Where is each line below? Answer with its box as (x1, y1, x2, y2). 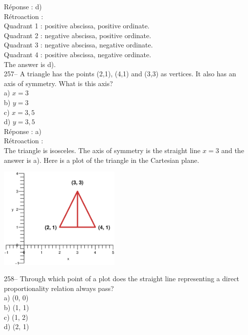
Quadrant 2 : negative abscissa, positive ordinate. (4, 30, 152, 40)
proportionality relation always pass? (4, 283, 114, 293)
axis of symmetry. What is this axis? (4, 78, 113, 88)
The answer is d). (4, 59, 56, 69)
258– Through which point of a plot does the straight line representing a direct (4, 273, 240, 284)
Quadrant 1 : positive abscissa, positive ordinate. (4, 21, 150, 31)
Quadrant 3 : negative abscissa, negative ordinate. (4, 40, 153, 50)
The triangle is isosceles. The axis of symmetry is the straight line (4, 145, 201, 155)
